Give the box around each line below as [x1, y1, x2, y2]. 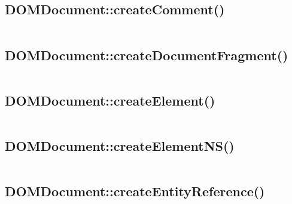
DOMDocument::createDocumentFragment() [5, 45, 288, 64]
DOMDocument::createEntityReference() [5, 182, 265, 200]
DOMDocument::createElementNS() [5, 137, 235, 154]
